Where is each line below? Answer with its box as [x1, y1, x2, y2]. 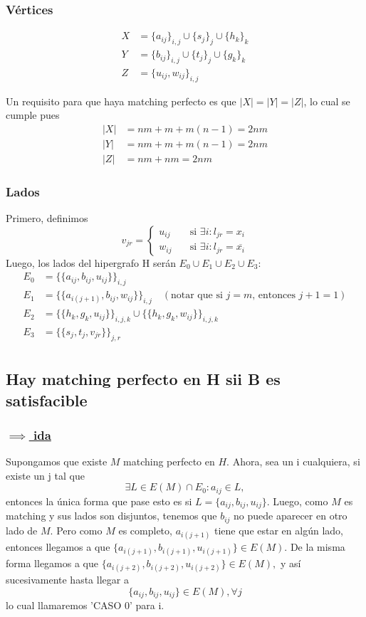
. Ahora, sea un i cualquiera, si [226, 454, 360, 469]
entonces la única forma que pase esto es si [6, 493, 192, 508]
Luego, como [273, 493, 328, 508]
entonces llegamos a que [6, 539, 110, 554]
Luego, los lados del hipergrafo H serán [6, 255, 176, 270]
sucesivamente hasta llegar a [6, 572, 129, 587]
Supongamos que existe [6, 454, 108, 469]
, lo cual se [303, 93, 350, 108]
